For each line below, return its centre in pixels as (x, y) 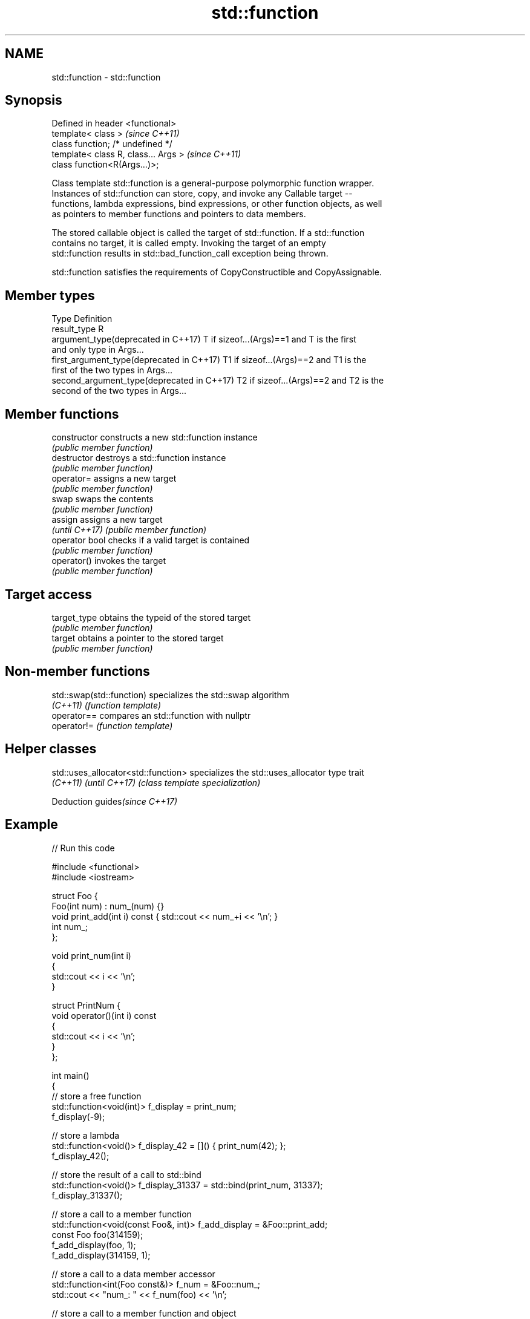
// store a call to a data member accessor (133, 1274)
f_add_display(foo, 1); (94, 1245)
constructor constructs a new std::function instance (155, 437)
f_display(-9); (78, 1116)
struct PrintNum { (86, 1005)
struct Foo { (75, 895)
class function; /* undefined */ (112, 144)
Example (31, 825)
